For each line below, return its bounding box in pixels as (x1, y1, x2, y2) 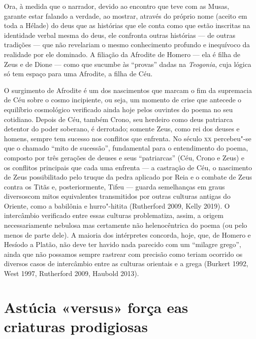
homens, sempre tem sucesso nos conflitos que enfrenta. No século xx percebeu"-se (4, 133, 252, 143)
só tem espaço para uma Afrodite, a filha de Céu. (4, 68, 153, 79)
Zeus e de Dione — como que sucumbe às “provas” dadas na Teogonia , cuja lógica (4, 59, 252, 69)
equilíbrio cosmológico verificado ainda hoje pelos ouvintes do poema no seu (4, 104, 233, 114)
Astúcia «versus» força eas (4, 297, 189, 317)
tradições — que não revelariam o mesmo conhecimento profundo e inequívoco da (4, 39, 250, 50)
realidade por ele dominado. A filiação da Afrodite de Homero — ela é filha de (4, 49, 241, 59)
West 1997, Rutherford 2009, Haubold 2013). (4, 268, 139, 278)
